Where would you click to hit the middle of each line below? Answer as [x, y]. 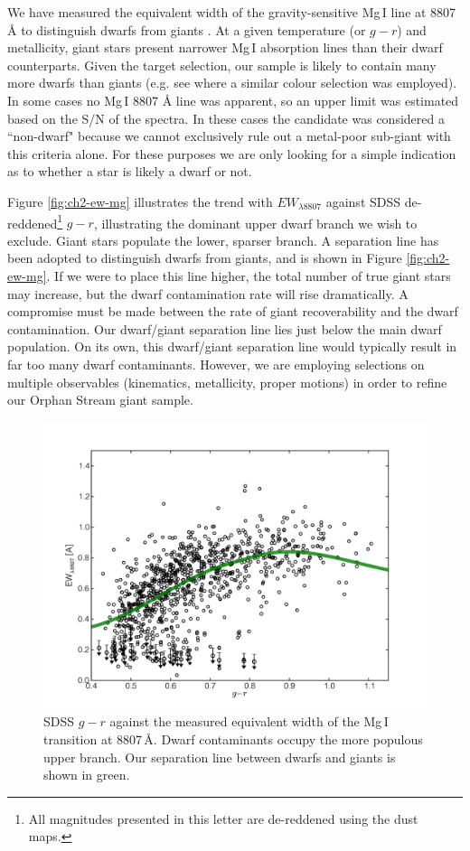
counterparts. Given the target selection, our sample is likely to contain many [222, 65]
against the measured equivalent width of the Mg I [249, 721]
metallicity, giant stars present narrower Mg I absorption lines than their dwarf [225, 47]
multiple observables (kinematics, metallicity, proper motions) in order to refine [227, 382]
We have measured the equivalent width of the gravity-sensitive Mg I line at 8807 [232, 12]
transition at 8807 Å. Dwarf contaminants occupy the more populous [233, 739]
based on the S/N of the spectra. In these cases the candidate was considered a [226, 118]
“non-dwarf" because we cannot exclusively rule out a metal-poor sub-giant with [229, 136]
